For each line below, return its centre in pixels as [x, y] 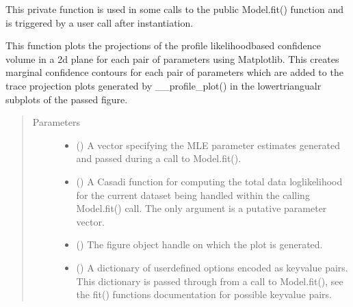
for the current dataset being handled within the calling [193, 195]
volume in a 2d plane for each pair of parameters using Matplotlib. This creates [172, 58]
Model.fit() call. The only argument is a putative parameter [201, 208]
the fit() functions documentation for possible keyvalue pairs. [204, 294]
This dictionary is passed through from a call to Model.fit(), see [210, 281]
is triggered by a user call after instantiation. [100, 22]
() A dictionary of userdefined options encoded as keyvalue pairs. [212, 267]
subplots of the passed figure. [67, 99]
